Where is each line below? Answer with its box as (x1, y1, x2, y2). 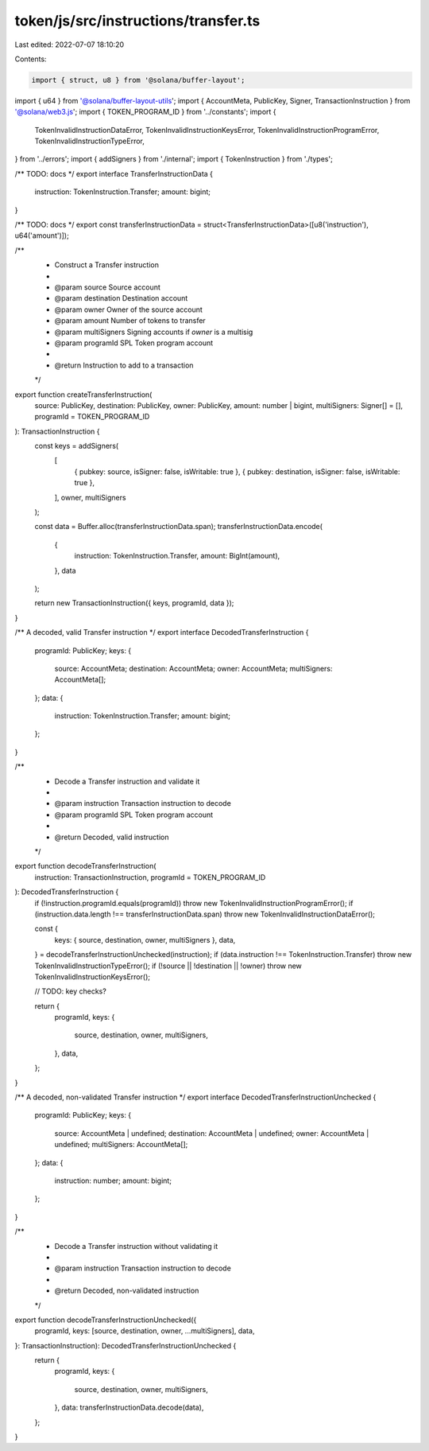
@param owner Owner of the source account (54, 305, 203, 314)
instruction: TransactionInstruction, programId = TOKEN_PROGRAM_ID (34, 872, 266, 882)
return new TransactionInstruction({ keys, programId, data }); (34, 598, 234, 608)
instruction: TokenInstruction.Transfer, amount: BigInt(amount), (74, 551, 280, 561)
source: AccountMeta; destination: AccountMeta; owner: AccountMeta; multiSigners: (54, 663, 333, 673)
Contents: (14, 54, 47, 64)
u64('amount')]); (14, 231, 69, 240)
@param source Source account (54, 282, 160, 292)
